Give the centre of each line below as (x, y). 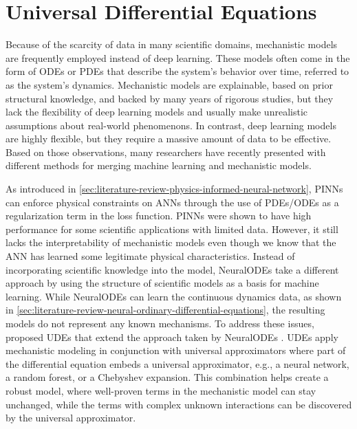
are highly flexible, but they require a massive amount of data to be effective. (169, 139)
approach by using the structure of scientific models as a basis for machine (162, 283)
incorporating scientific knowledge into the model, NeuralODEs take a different (172, 269)
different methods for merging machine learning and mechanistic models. (159, 165)
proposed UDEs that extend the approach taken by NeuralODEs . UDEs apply (172, 337)
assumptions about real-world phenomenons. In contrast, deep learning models (171, 125)
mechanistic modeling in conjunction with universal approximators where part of (176, 350)
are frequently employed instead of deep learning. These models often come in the (178, 57)
